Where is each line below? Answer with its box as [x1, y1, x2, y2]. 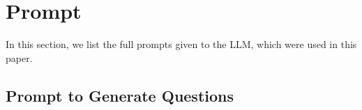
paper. [6, 50, 33, 65]
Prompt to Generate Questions [6, 84, 234, 106]
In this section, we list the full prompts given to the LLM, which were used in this [6, 37, 357, 52]
